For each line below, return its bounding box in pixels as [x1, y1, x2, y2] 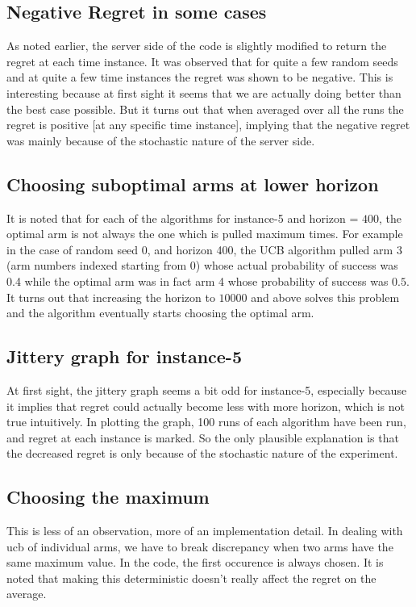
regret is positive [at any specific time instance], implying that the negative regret [6, 116, 410, 133]
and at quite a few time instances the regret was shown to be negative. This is [6, 69, 393, 86]
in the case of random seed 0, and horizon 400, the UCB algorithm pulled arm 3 [6, 241, 402, 257]
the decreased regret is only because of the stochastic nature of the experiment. [6, 445, 398, 462]
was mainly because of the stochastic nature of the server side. [6, 132, 315, 149]
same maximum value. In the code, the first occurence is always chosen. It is [6, 554, 384, 571]
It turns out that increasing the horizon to [6, 288, 215, 305]
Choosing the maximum [6, 484, 210, 509]
